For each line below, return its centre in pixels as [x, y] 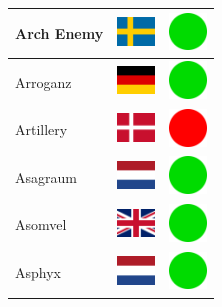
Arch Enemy [59, 32]
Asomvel [41, 224]
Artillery [41, 129]
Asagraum [46, 176]
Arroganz [43, 81]
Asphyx [38, 272]
